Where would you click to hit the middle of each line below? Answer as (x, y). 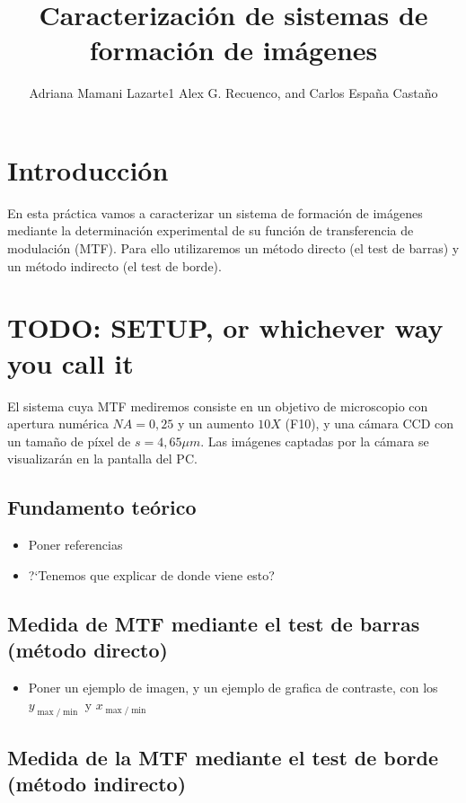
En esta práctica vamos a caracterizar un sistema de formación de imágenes (215, 212)
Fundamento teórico (102, 507)
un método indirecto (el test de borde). (114, 265)
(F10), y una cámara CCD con (369, 424)
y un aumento (215, 424)
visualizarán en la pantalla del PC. (102, 459)
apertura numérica (58, 424)
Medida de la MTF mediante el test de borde (223, 757)
